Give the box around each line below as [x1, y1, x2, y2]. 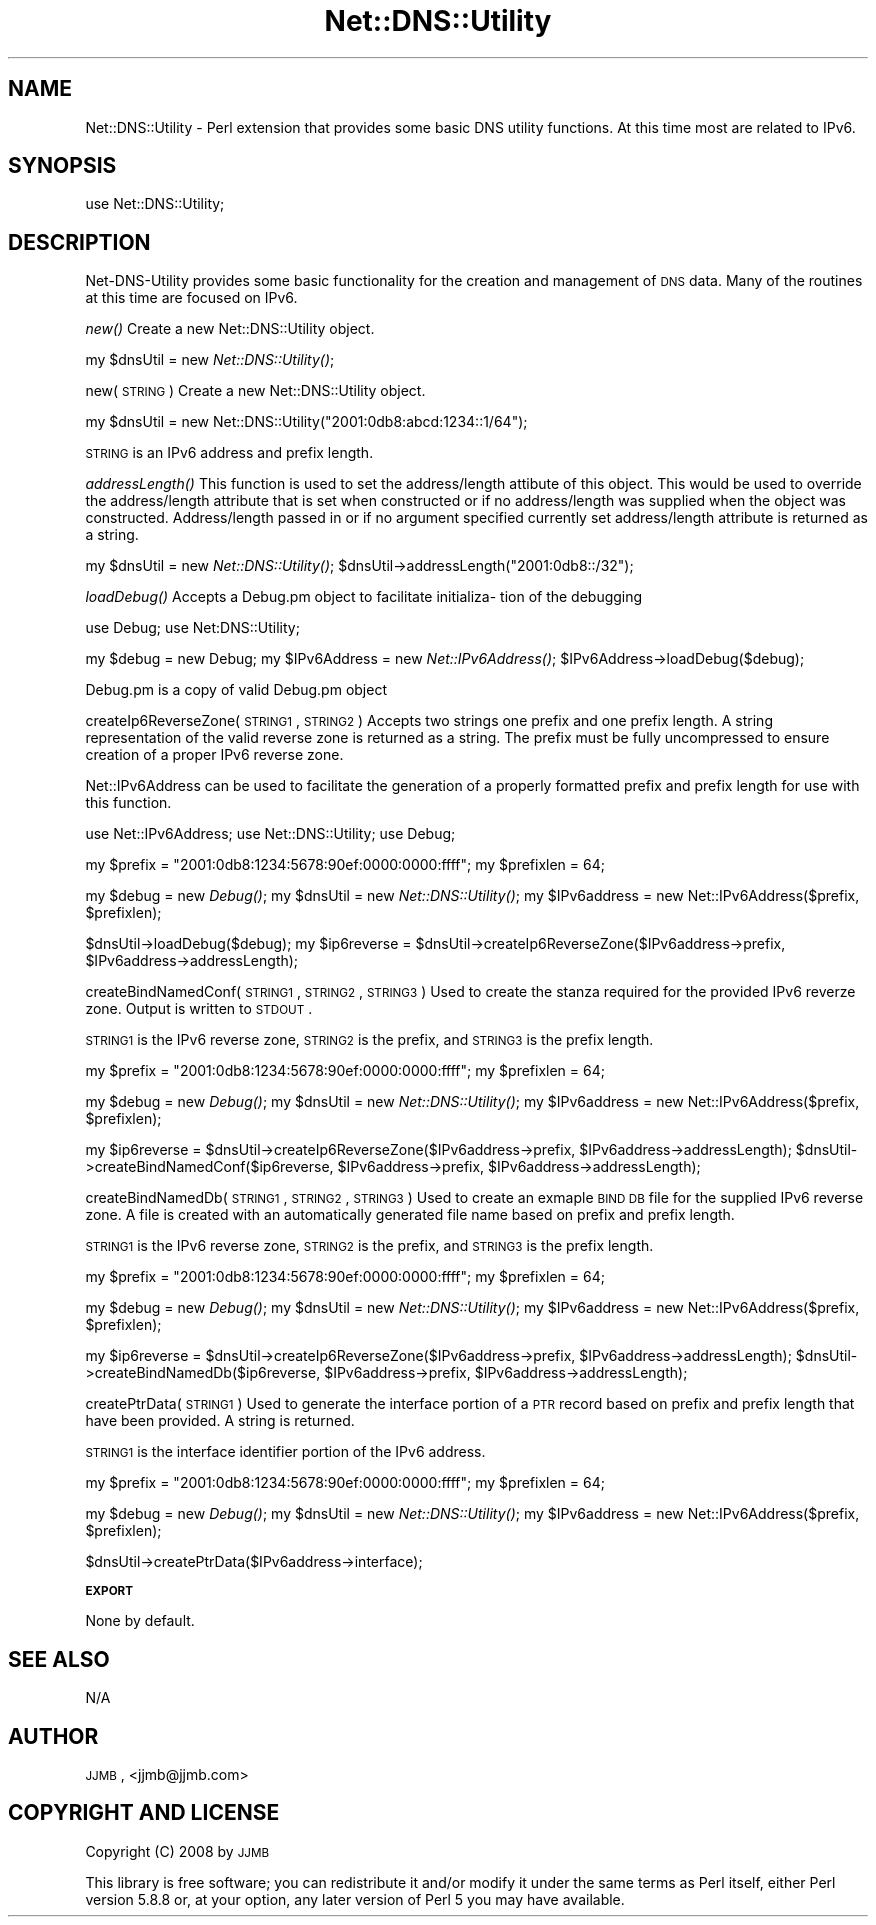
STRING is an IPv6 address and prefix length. [85, 444, 374, 462]
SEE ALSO [8, 1646, 110, 1672]
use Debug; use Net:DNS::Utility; [85, 619, 300, 637]
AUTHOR [8, 1723, 99, 1749]
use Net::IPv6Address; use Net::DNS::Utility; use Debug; [85, 825, 456, 843]
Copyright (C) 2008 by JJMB [85, 1842, 270, 1860]
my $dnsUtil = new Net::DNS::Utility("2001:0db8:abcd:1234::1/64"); [85, 413, 528, 431]
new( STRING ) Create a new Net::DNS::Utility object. [85, 382, 426, 400]
